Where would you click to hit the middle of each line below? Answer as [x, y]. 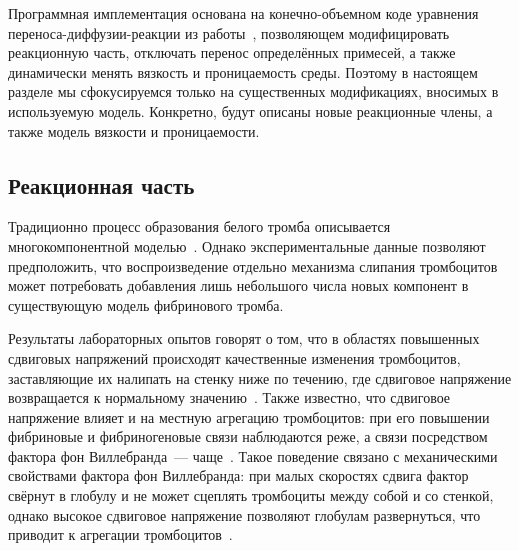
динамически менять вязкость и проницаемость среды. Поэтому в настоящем [243, 71]
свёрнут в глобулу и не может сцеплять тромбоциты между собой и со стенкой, [251, 495]
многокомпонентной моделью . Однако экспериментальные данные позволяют [247, 245]
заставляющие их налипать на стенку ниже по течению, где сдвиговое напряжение [260, 377]
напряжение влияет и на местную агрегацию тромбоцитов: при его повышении [249, 416]
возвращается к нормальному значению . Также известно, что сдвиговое [229, 397]
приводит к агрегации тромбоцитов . [120, 534]
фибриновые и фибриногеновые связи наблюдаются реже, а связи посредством [248, 436]
